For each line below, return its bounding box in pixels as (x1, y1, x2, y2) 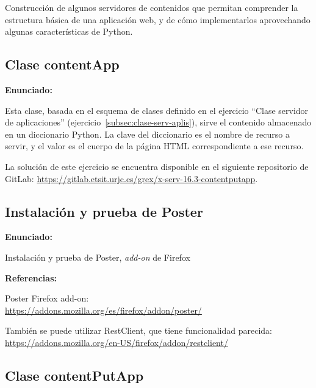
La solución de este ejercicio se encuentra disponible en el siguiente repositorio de (5, 160, 309, 172)
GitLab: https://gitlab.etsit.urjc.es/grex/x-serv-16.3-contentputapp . (5, 172, 258, 185)
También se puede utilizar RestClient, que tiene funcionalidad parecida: (5, 324, 272, 337)
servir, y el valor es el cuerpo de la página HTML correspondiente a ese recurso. (5, 139, 304, 152)
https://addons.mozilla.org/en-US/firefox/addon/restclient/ (5, 336, 228, 348)
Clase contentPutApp (5, 365, 144, 384)
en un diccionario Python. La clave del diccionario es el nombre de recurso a (5, 127, 290, 140)
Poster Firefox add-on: (5, 292, 89, 305)
